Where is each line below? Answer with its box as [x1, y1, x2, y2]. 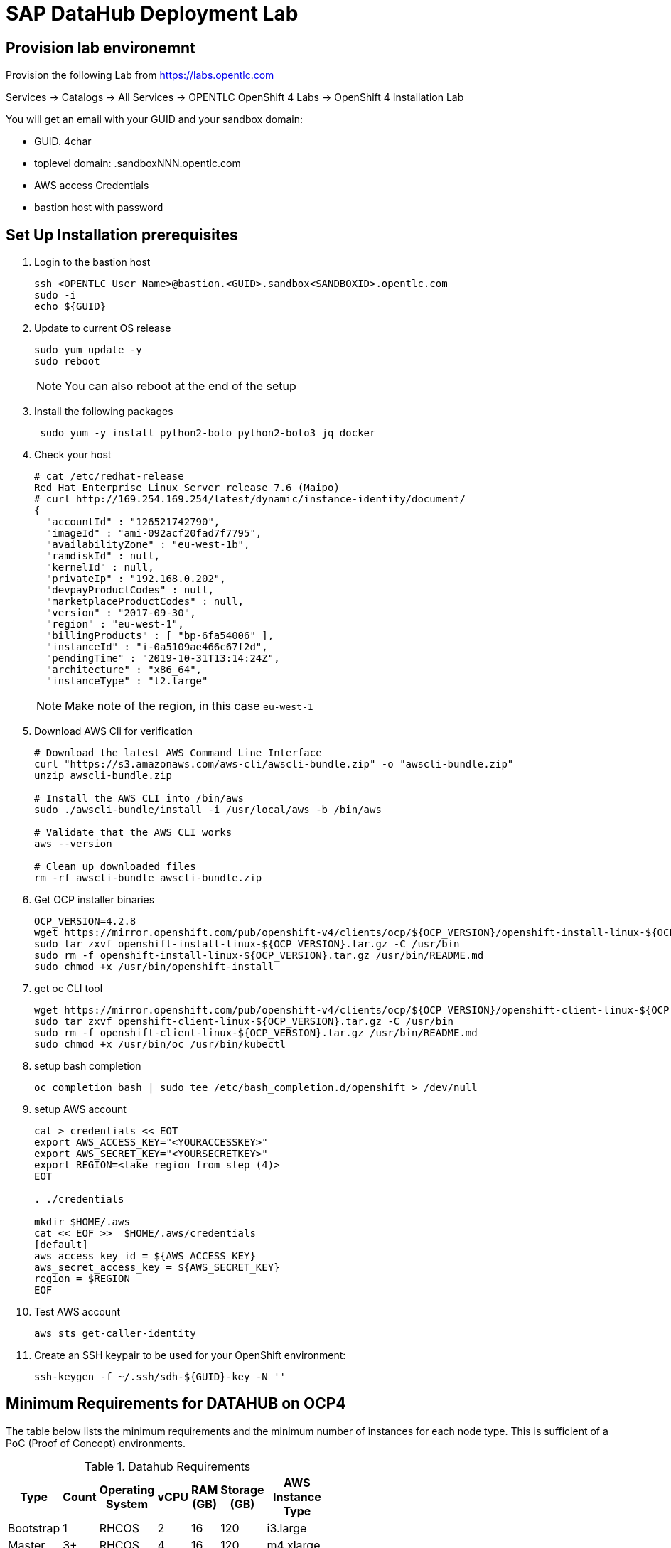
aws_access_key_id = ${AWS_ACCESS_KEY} [34, 1250, 256, 1262]
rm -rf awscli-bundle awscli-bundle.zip [34, 872, 262, 884]
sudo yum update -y [34, 344, 142, 356]
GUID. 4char [34, 135, 92, 148]
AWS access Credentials [34, 179, 149, 192]
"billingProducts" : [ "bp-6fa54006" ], [45, 630, 274, 642]
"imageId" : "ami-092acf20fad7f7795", [45, 527, 262, 539]
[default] [34, 1239, 88, 1251]
